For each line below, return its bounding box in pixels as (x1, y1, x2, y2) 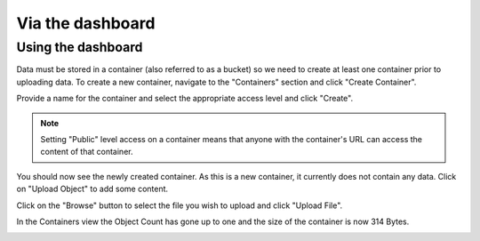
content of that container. (40, 147, 133, 157)
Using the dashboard (16, 39, 143, 55)
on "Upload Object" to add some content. (16, 183, 169, 195)
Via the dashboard (16, 13, 156, 33)
